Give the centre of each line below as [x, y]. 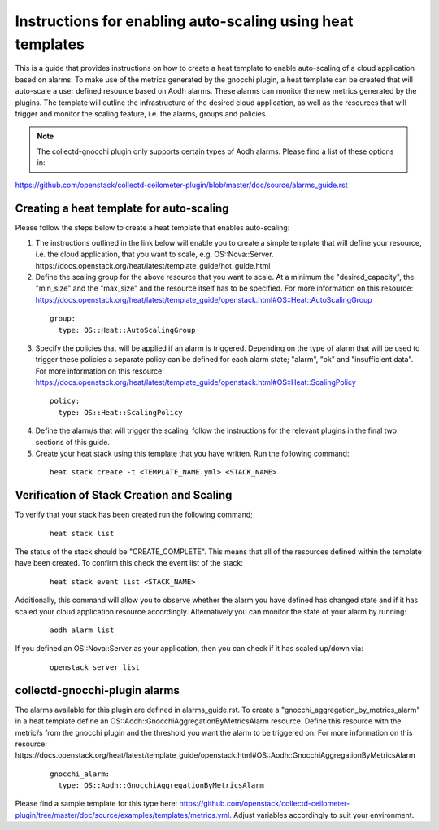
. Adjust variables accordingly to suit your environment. [322, 815]
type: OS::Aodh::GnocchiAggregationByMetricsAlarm [161, 786]
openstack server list [95, 667]
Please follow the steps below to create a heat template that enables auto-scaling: [152, 228]
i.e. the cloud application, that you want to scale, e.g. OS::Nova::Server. [154, 254]
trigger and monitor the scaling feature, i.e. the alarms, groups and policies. [141, 113]
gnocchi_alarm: [80, 774]
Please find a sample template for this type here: [96, 804]
